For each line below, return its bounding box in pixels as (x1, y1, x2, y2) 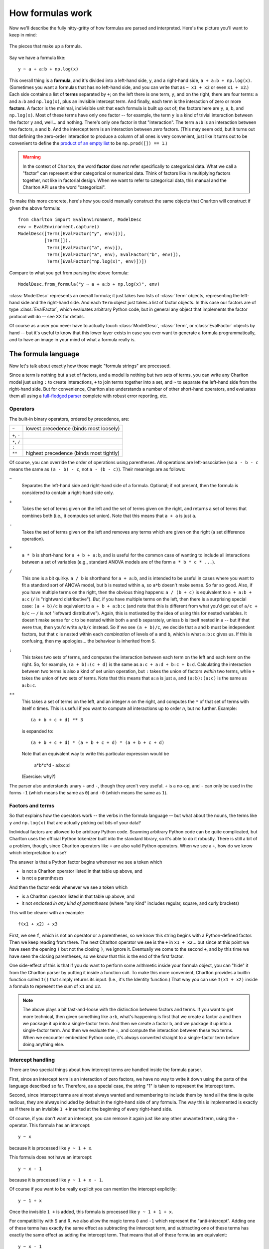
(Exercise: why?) (21, 773, 56, 779)
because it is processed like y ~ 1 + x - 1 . (9, 1177, 103, 1183)
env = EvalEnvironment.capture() (18, 224, 100, 229)
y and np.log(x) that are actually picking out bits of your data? (9, 819, 141, 825)
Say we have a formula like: (9, 54, 66, 60)
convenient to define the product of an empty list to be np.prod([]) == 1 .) (9, 140, 168, 146)
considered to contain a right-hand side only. (21, 490, 114, 496)
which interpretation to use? (9, 850, 67, 856)
